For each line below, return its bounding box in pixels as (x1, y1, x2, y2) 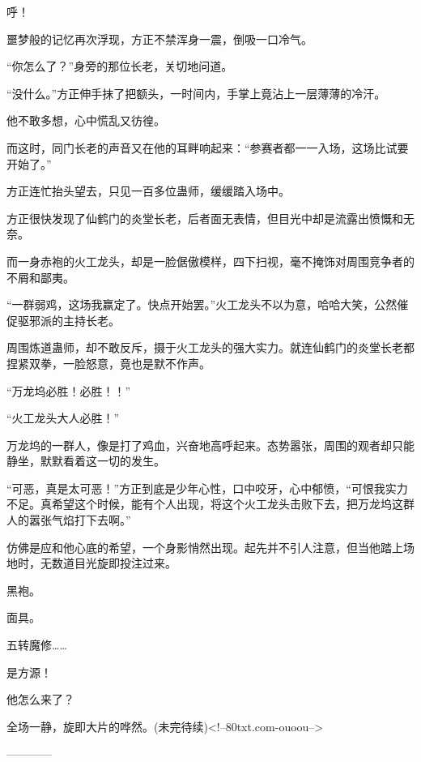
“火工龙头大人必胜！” (6, 409, 120, 426)
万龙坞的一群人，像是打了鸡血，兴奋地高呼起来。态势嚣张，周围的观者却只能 (6, 436, 415, 453)
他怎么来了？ (6, 691, 74, 708)
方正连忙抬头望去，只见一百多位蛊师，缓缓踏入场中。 (6, 182, 290, 199)
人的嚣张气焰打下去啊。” (6, 512, 131, 529)
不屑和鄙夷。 (6, 268, 74, 285)
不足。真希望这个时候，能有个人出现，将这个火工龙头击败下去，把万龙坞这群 (6, 495, 415, 512)
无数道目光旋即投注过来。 (40, 554, 176, 571)
